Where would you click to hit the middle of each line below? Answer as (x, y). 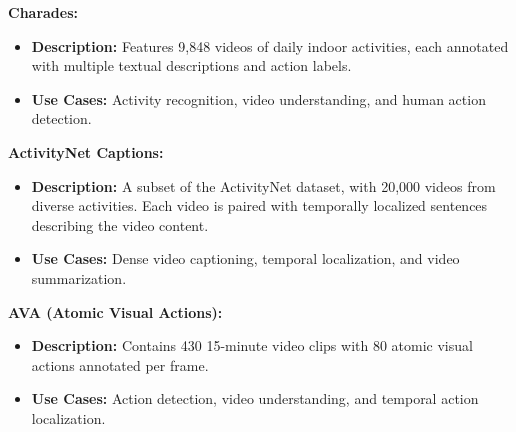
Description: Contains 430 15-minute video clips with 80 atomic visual (252, 345)
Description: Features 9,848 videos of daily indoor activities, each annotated (270, 45)
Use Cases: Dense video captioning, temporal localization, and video (245, 258)
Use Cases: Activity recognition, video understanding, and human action (258, 98)
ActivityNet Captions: (86, 151)
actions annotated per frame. (120, 364)
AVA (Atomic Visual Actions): (115, 311)
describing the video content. (120, 224)
